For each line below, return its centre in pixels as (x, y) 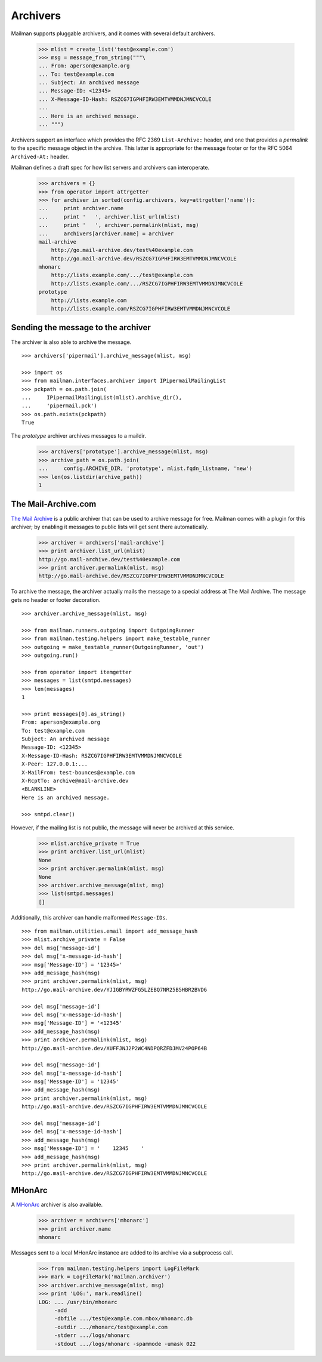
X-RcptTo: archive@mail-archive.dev (75, 781)
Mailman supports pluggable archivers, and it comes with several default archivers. (113, 33)
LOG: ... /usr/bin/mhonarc (78, 1302)
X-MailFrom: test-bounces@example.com (78, 772)
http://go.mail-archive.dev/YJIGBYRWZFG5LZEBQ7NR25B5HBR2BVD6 (114, 989)
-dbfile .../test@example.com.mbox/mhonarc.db (123, 1319)
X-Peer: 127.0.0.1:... (55, 764)
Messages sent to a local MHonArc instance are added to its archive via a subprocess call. (122, 1253)
